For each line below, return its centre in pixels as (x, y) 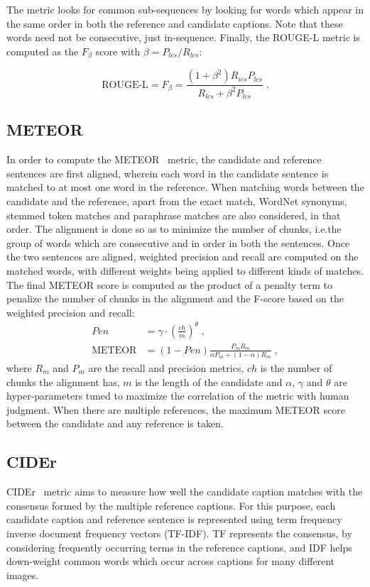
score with (118, 51)
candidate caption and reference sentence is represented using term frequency (174, 519)
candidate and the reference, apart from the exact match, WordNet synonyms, (177, 201)
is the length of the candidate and (209, 382)
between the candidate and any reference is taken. (115, 423)
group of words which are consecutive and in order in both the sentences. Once (178, 242)
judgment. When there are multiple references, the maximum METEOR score (176, 409)
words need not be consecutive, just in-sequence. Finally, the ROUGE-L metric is (183, 37)
